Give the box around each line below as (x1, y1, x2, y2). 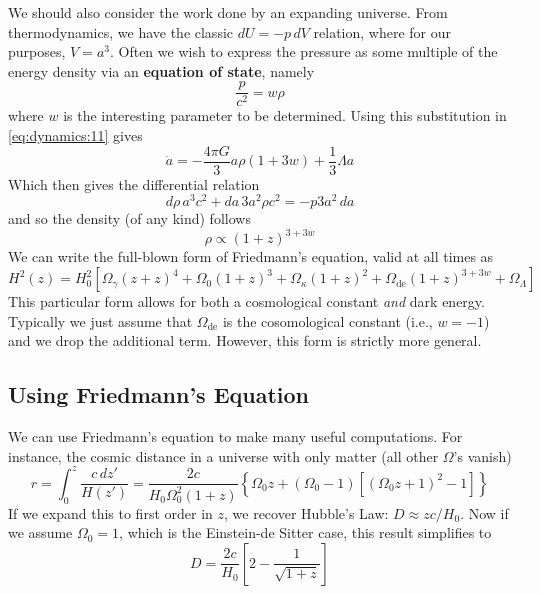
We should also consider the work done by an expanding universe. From (8, 2, 448, 22)
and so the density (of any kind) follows (8, 208, 251, 229)
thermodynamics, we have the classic (8, 21, 234, 42)
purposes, (8, 41, 66, 62)
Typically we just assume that (8, 310, 193, 331)
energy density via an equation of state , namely (8, 60, 315, 81)
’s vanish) (453, 445, 512, 466)
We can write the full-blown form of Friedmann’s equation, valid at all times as (8, 246, 494, 267)
